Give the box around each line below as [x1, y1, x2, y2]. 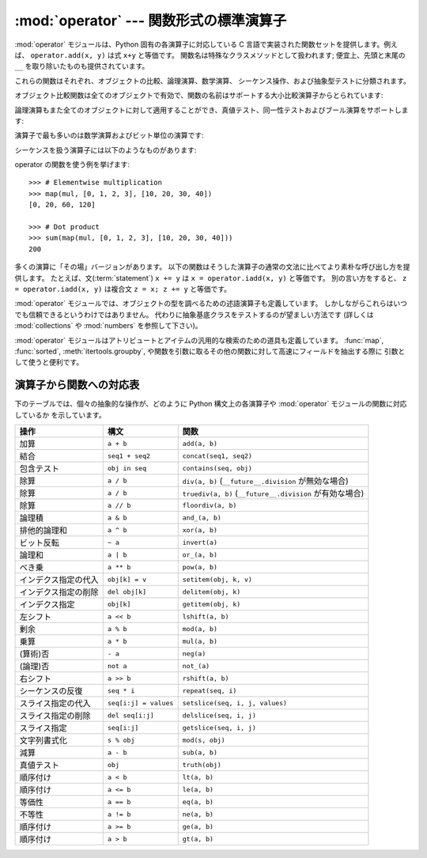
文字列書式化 [19, 735, 67, 746]
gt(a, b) [182, 834, 213, 843]
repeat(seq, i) [182, 686, 237, 695]
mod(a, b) [182, 625, 217, 633]
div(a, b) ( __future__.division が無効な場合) [182, 475, 350, 486]
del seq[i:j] [107, 711, 154, 720]
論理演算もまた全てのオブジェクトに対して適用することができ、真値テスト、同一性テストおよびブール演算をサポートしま [14, 105, 409, 115]
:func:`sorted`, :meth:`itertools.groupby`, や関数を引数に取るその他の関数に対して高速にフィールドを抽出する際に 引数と [14, 346, 406, 356]
